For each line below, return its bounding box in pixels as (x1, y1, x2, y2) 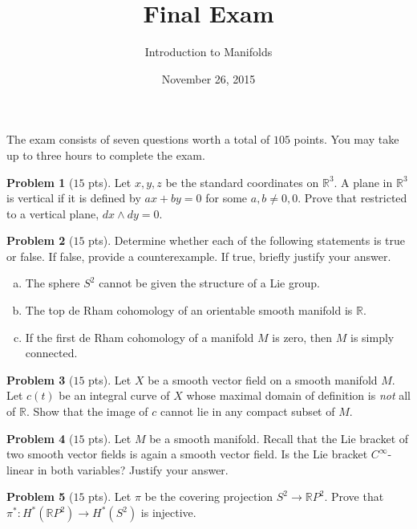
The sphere (25, 275, 80, 291)
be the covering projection (144, 488, 273, 505)
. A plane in (334, 173, 393, 190)
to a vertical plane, (6, 205, 99, 222)
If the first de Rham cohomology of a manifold (25, 328, 254, 345)
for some (205, 189, 248, 206)
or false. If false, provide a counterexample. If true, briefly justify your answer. (6, 247, 391, 264)
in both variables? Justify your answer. (37, 461, 229, 478)
